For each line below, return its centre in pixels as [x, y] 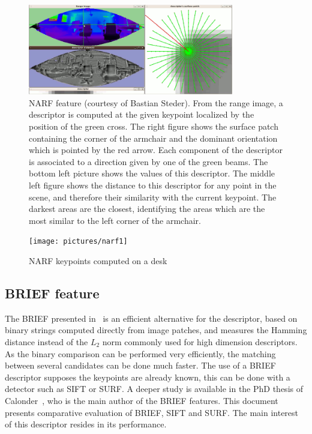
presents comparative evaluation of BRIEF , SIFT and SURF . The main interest [152, 412]
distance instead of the [46, 342]
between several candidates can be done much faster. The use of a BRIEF [140, 365]
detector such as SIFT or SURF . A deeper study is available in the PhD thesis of [154, 389]
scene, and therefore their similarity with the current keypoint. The [153, 197]
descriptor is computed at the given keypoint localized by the [142, 114]
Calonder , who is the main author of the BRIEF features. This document [142, 400]
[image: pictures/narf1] [78, 242]
